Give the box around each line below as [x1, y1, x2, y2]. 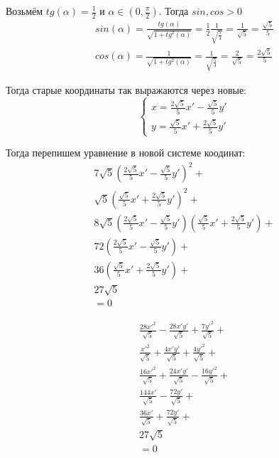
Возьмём [6, 4, 43, 18]
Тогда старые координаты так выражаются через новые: [6, 82, 247, 97]
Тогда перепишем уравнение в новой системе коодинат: [6, 145, 246, 160]
